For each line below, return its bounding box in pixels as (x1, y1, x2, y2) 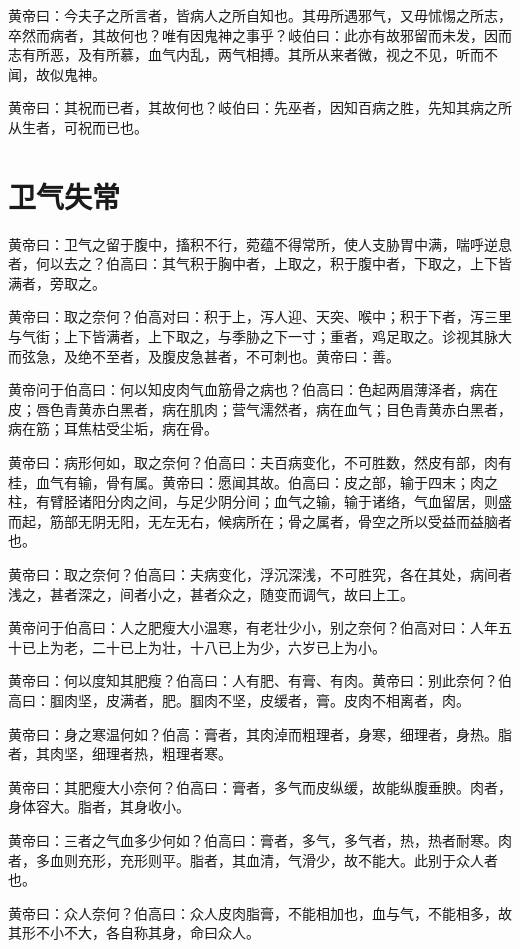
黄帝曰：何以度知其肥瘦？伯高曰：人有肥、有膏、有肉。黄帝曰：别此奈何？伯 (8, 670, 512, 691)
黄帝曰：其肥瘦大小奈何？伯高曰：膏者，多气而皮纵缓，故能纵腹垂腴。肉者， (8, 776, 512, 797)
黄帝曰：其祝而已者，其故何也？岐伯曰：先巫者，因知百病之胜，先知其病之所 (8, 97, 512, 118)
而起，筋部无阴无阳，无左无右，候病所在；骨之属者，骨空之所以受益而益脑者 (8, 510, 512, 531)
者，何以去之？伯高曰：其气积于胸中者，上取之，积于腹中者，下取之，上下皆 (8, 253, 512, 274)
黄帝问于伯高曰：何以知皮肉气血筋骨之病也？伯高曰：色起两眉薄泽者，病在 (8, 379, 498, 400)
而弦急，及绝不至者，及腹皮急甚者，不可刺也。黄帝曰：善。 (8, 345, 400, 366)
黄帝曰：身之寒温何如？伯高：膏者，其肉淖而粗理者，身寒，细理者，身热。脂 (8, 723, 512, 744)
